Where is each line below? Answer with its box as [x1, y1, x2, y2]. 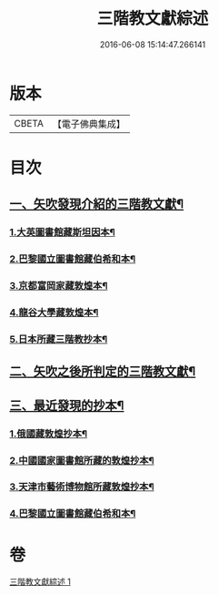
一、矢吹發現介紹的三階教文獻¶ [9, 197, 184, 212]
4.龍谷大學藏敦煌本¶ [9, 306, 99, 319]
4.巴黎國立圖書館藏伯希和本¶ [9, 508, 136, 520]
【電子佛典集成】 [52, 118, 125, 130]
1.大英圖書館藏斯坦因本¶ [9, 226, 115, 239]
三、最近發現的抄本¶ [9, 397, 124, 413]
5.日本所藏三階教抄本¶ [9, 333, 108, 345]
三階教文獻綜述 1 [9, 576, 71, 588]
